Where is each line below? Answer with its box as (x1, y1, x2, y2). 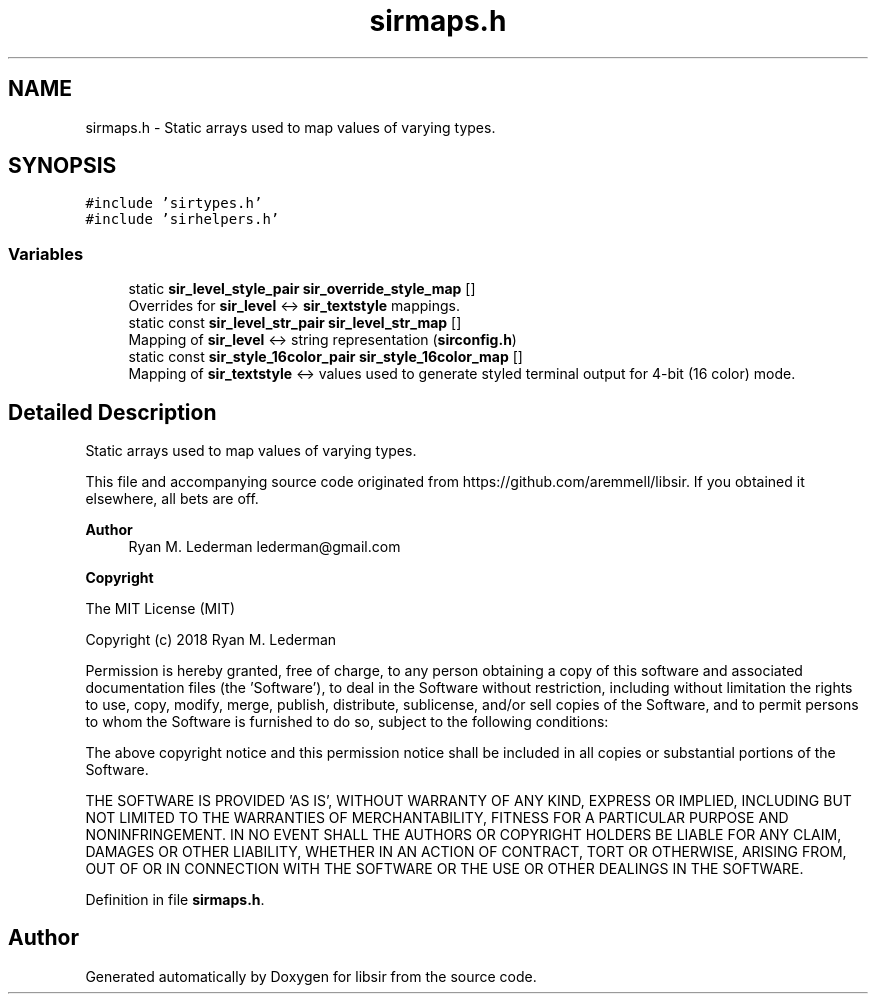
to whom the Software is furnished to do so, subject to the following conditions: (85, 713, 609, 731)
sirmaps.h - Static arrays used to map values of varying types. (85, 118, 496, 136)
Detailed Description (8, 399, 217, 425)
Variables (8, 243, 84, 264)
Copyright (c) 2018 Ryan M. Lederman (85, 631, 337, 649)
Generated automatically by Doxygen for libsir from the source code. (85, 967, 537, 985)
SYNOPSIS (8, 153, 117, 179)
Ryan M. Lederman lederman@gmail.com (128, 538, 401, 556)
